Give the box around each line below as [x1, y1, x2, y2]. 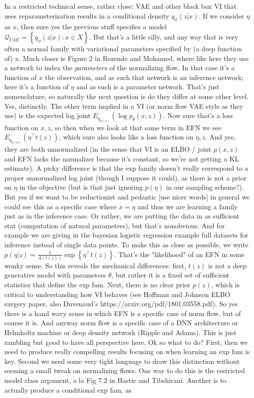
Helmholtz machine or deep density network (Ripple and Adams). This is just [4, 327, 236, 338]
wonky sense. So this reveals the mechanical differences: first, [4, 260, 186, 270]
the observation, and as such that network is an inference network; [45, 72, 244, 82]
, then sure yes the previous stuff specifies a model [17, 21, 167, 32]
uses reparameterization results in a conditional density [4, 10, 170, 20]
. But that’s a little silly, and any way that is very [89, 31, 238, 41]
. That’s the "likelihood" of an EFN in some [114, 249, 245, 259]
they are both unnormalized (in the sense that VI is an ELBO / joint [4, 144, 212, 154]
